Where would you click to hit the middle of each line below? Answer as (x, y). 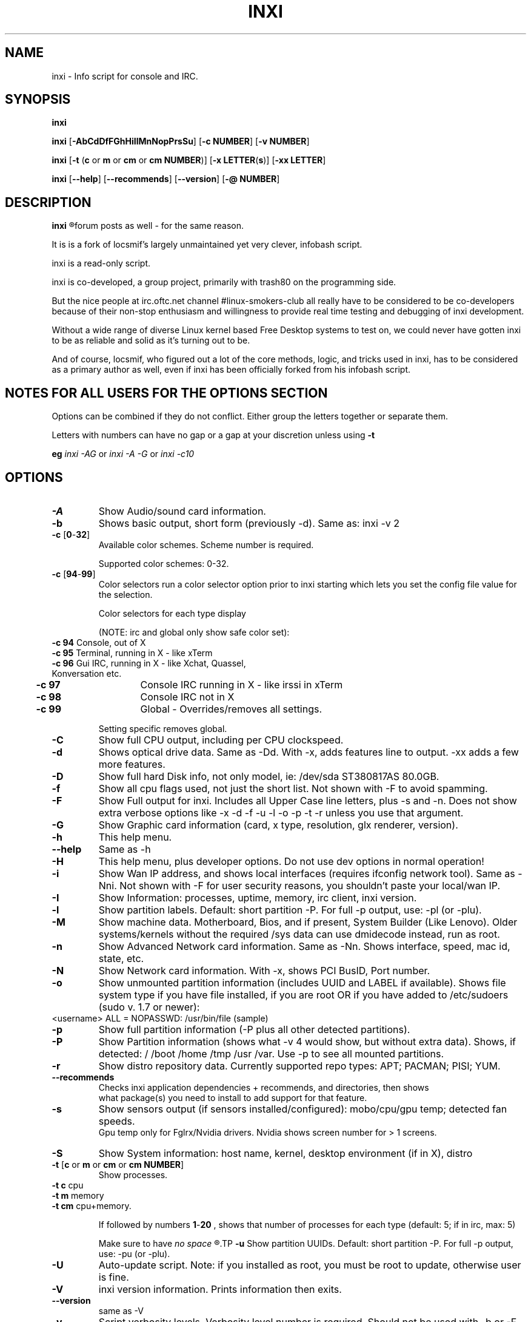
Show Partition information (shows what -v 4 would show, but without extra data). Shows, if (307, 1041)
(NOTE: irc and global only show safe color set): (194, 632)
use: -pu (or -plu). (134, 1253)
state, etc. (121, 958)
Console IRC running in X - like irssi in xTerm (242, 684)
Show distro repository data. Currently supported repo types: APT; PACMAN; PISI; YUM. (299, 1066)
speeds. (117, 1121)
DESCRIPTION (48, 202)
